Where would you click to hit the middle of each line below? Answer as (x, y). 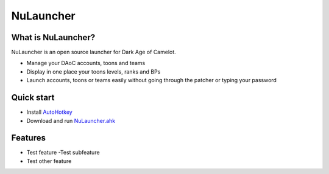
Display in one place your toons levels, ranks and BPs (94, 71)
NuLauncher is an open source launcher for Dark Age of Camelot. (94, 52)
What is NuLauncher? (53, 37)
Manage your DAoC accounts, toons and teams (86, 63)
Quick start (33, 98)
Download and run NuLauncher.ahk (71, 120)
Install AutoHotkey (49, 112)
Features (28, 138)
